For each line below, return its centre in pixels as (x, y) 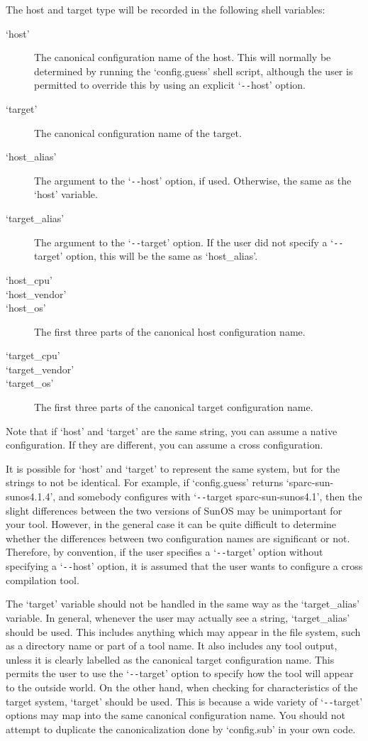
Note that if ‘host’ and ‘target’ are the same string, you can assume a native (172, 430)
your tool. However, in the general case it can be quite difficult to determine (171, 524)
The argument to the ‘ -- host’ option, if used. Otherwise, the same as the (193, 180)
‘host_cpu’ (29, 279)
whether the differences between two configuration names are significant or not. (178, 538)
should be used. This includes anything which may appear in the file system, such (183, 631)
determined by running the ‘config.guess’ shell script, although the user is (194, 71)
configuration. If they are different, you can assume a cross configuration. (165, 445)
